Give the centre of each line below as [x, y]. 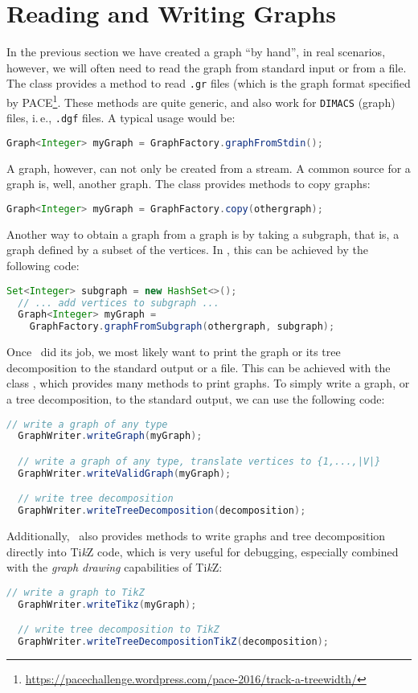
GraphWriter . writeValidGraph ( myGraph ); [125, 473]
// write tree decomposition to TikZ [119, 630]
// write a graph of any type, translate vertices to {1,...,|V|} [199, 461]
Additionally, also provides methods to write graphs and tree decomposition [196, 536]
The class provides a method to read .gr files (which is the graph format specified [209, 83]
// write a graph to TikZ [76, 592]
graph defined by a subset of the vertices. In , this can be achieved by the [187, 250]
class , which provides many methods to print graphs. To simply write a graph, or [208, 383]
